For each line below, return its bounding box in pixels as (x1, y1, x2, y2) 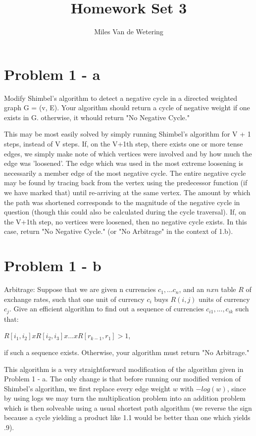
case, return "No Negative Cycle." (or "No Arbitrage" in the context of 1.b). (4, 226, 233, 236)
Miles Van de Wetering (94, 26, 163, 37)
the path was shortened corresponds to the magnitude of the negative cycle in (4, 197, 240, 207)
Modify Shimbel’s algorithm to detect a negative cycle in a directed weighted (4, 92, 238, 103)
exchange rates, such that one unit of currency (4, 293, 145, 304)
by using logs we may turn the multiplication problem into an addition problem (4, 393, 246, 403)
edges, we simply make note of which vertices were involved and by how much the (4, 148, 252, 158)
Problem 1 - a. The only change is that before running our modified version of (4, 373, 241, 384)
